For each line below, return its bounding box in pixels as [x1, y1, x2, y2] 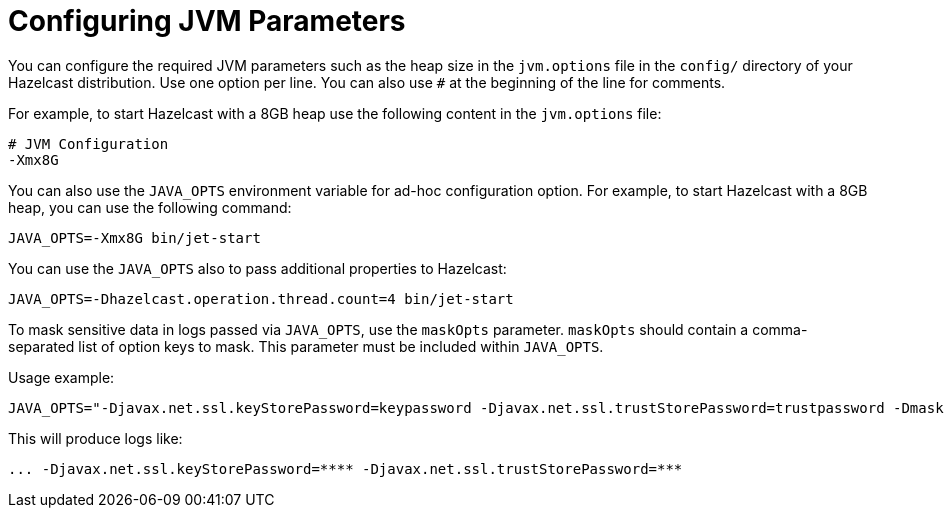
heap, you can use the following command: [8, 198, 292, 216]
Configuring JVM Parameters [8, 4, 406, 38]
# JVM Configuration [8, 135, 169, 152]
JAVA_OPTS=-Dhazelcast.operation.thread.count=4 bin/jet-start [8, 290, 514, 307]
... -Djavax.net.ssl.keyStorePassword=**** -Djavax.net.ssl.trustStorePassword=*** [8, 460, 683, 477]
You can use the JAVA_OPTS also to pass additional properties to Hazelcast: [8, 259, 507, 277]
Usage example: [8, 368, 115, 386]
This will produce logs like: [8, 429, 183, 447]
